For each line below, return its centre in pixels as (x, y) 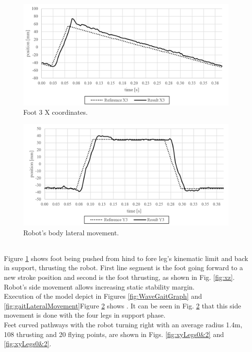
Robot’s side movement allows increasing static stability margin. (99, 286)
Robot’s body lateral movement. (71, 232)
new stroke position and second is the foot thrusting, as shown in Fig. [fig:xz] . (119, 277)
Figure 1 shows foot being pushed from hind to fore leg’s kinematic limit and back (126, 258)
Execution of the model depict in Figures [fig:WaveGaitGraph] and (103, 296)
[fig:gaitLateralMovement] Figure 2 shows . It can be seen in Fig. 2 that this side (123, 305)
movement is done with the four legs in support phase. (85, 315)
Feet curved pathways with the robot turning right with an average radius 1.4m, (123, 324)
